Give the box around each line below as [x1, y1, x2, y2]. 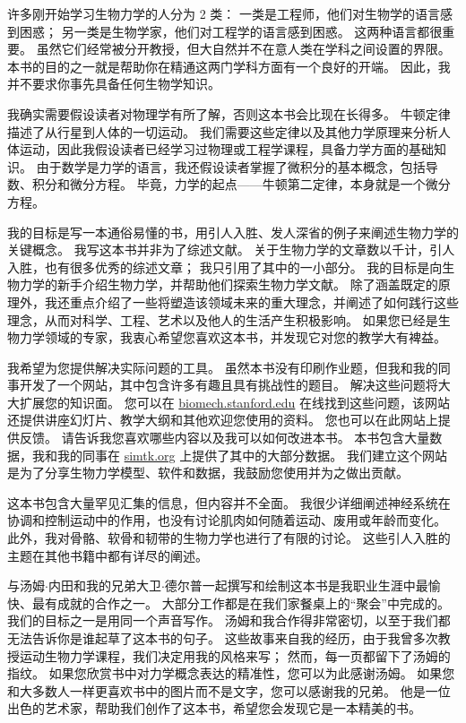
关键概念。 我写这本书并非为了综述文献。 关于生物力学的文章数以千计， [7, 240, 430, 259]
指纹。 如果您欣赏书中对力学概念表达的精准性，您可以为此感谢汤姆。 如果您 [7, 664, 455, 683]
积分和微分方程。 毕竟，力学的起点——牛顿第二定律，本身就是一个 [31, 175, 426, 194]
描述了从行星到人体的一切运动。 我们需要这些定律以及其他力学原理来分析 [7, 122, 438, 141]
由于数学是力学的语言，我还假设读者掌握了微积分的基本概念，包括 [36, 157, 426, 176]
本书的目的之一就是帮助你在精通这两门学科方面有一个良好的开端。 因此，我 [7, 56, 451, 75]
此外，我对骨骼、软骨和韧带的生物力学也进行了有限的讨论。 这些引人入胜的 [7, 529, 451, 547]
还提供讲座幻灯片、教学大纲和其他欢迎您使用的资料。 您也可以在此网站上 [7, 410, 438, 429]
